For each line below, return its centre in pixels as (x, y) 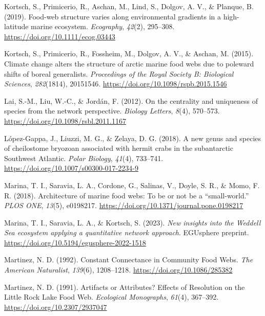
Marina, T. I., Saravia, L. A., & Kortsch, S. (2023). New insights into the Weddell (132, 222)
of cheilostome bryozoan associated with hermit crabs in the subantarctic (119, 148)
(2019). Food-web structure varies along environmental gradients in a (113, 16)
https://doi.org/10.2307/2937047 (56, 307)
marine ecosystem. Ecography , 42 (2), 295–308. (103, 26)
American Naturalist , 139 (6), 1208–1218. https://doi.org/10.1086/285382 (118, 270)
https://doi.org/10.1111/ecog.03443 (60, 36)
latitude (16, 26)
